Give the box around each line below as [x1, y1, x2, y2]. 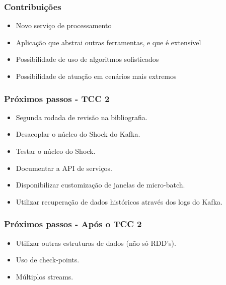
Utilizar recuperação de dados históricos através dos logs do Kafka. [16, 196, 222, 207]
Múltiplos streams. [16, 271, 73, 281]
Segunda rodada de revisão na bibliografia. [16, 112, 147, 122]
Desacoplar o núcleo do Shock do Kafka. [16, 129, 140, 139]
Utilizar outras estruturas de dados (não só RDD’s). [16, 237, 176, 248]
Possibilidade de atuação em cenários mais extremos [16, 71, 177, 81]
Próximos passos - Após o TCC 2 [4, 218, 142, 230]
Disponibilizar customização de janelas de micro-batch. [16, 179, 185, 190]
